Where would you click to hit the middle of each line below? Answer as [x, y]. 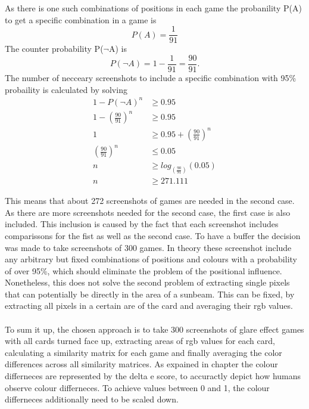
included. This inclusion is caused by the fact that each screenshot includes [142, 224]
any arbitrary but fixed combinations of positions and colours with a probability [151, 259]
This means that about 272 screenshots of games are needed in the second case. [150, 201]
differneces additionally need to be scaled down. [92, 399]
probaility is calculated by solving [66, 89]
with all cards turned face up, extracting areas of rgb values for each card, [140, 341]
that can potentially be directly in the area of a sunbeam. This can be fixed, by [150, 294]
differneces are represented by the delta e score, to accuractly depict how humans [153, 376]
